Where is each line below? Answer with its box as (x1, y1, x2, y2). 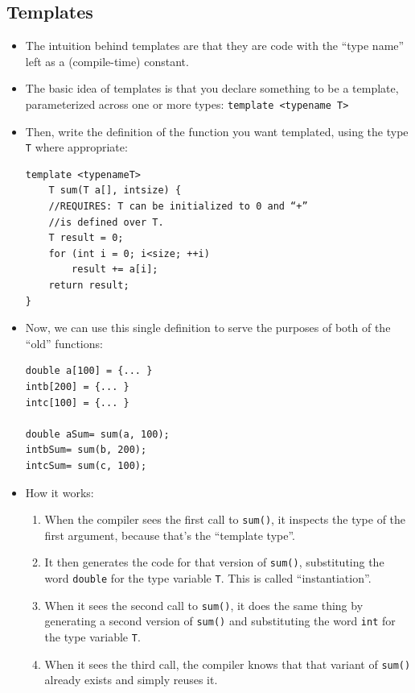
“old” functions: (25, 334, 103, 351)
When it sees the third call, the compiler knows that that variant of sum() (44, 655, 411, 672)
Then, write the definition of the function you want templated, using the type (25, 122, 409, 139)
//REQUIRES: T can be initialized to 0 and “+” (48, 201, 308, 213)
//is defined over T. (48, 216, 164, 228)
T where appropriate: (25, 139, 128, 156)
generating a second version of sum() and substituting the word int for (44, 612, 396, 629)
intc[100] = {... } (25, 396, 129, 409)
